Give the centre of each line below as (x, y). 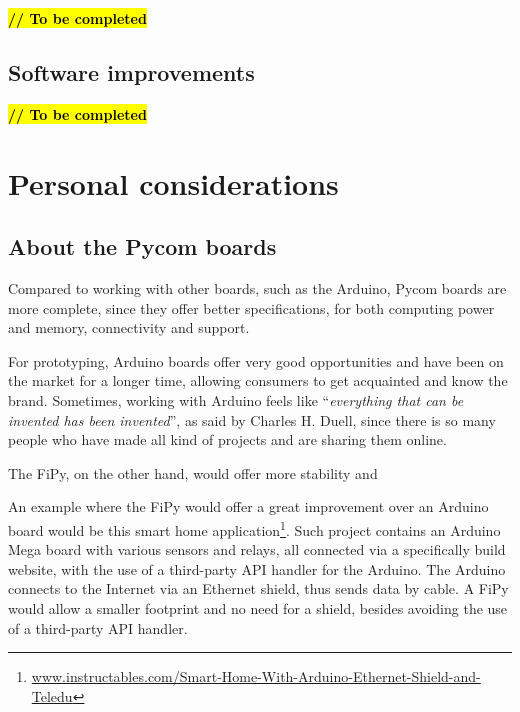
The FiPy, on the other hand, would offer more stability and (193, 472)
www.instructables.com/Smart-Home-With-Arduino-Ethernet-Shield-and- (256, 676)
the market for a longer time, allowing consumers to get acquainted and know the (258, 380)
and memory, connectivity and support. (129, 327)
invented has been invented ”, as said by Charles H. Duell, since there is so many (252, 419)
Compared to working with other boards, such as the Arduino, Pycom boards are (257, 287)
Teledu (52, 695)
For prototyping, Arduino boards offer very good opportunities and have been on (256, 360)
